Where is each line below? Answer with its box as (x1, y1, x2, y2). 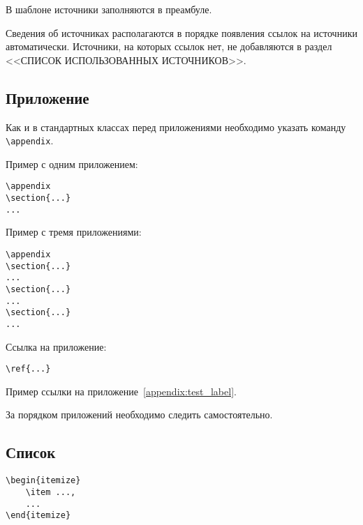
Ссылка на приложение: (6, 339, 107, 353)
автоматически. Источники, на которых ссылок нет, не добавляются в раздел (6, 39, 332, 54)
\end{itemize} (6, 510, 71, 521)
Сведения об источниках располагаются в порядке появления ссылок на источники (6, 25, 357, 40)
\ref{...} (6, 364, 51, 374)
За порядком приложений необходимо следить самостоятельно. (6, 407, 273, 422)
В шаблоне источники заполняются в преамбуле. (6, 2, 212, 16)
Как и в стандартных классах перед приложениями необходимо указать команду (6, 119, 346, 134)
